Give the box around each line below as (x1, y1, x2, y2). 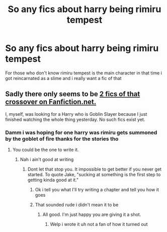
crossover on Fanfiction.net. (5, 98, 97, 106)
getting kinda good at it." (27, 177, 79, 183)
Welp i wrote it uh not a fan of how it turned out (50, 221, 148, 227)
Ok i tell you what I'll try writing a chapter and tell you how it (35, 187, 159, 193)
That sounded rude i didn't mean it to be (35, 202, 119, 208)
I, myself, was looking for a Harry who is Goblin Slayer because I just (5, 111, 147, 117)
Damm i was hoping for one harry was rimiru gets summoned (5, 129, 157, 136)
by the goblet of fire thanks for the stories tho (5, 135, 119, 142)
